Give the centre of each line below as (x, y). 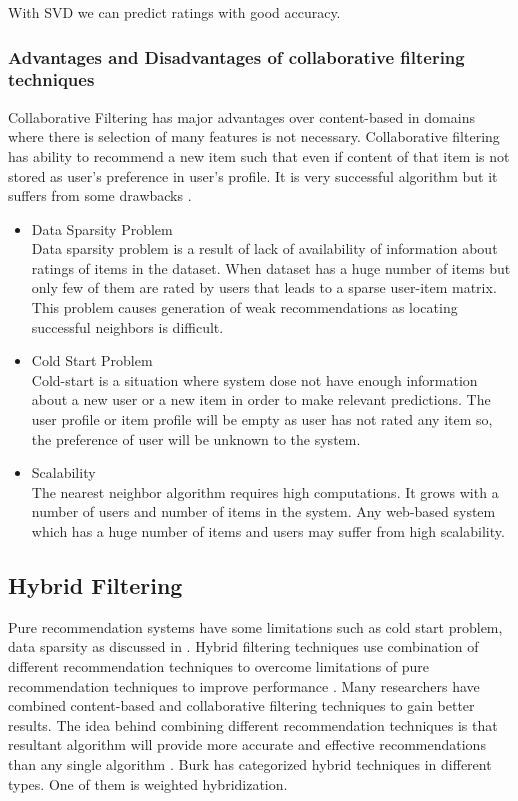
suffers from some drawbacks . (100, 195)
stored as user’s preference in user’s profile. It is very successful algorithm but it (253, 175)
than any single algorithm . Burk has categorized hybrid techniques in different (250, 763)
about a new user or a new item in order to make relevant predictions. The (261, 399)
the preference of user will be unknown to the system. (196, 438)
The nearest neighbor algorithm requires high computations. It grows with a (265, 491)
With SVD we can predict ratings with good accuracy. (174, 12)
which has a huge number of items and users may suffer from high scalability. (268, 531)
